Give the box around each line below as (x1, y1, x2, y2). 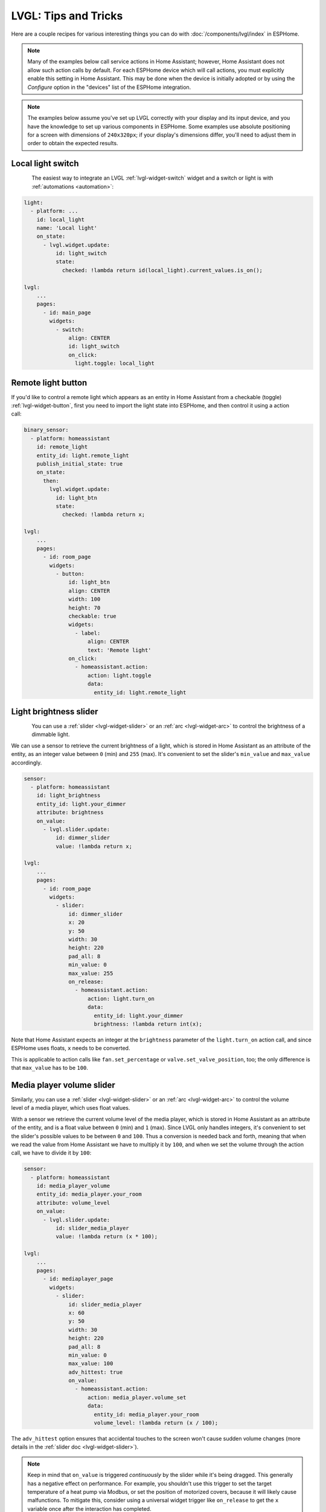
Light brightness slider (11, 706, 98, 717)
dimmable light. (31, 731, 70, 738)
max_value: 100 (68, 1360, 113, 1367)
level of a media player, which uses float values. (11, 1104, 130, 1112)
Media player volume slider (11, 1080, 116, 1090)
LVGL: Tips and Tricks (11, 9, 123, 22)
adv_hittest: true (68, 1369, 123, 1375)
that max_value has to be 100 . (11, 1064, 89, 1072)
